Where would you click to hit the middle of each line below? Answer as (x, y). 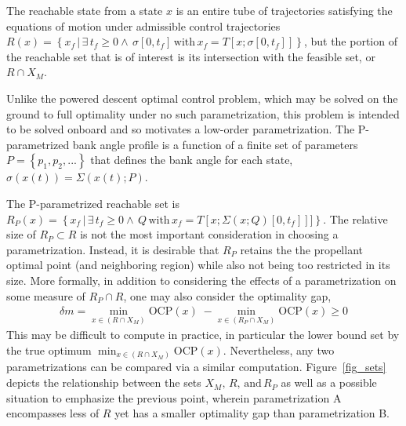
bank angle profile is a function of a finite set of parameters (215, 144)
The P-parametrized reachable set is (93, 203)
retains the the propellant (301, 249)
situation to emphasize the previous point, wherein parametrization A (174, 397)
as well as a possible (329, 382)
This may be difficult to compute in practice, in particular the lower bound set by (203, 335)
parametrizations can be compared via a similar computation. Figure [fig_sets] (196, 367)
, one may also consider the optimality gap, (227, 295)
